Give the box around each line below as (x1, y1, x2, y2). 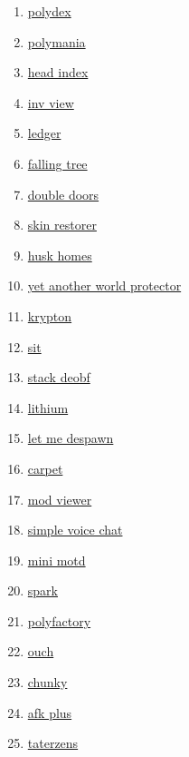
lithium (27, 398, 69, 417)
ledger (27, 123, 61, 143)
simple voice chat (27, 520, 123, 539)
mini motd (27, 550, 86, 569)
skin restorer (27, 215, 97, 234)
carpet (27, 458, 63, 477)
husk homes (27, 245, 92, 264)
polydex (27, 2, 71, 20)
